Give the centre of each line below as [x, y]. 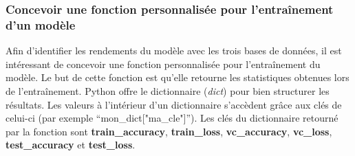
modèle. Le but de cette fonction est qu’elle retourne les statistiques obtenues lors [177, 77]
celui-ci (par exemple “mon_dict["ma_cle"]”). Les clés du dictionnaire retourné [172, 118]
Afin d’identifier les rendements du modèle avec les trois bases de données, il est [174, 51]
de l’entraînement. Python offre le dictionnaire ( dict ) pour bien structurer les [168, 90]
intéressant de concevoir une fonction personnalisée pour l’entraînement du [163, 64]
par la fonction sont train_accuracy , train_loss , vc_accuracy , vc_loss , [169, 131]
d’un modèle [41, 24]
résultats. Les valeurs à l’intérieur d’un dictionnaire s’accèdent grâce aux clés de [174, 104]
